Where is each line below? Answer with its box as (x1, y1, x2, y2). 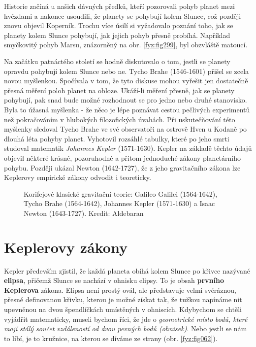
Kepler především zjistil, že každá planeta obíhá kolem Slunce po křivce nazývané (4, 265, 250, 276)
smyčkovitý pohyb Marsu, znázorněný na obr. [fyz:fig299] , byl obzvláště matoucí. (4, 39, 248, 50)
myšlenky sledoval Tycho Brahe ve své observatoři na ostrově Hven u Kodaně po (4, 124, 247, 134)
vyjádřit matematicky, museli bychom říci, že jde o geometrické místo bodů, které (4, 313, 248, 324)
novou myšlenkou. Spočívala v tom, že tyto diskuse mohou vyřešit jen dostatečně (4, 75, 248, 86)
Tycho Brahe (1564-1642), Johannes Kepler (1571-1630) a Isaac (24, 198, 215, 208)
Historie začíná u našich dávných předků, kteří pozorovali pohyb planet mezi (4, 1, 235, 11)
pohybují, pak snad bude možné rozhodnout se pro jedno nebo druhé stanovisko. (4, 95, 247, 105)
